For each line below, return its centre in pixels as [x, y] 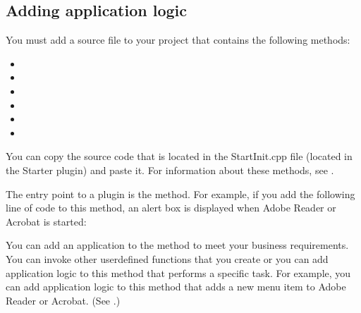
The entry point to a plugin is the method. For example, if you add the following [180, 194]
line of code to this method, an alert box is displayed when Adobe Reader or [171, 208]
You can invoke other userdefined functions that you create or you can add [167, 258]
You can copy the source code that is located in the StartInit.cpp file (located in [179, 156]
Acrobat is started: [46, 221]
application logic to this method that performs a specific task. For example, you [178, 272]
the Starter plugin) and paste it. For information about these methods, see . [170, 170]
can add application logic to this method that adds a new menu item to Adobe [176, 287]
